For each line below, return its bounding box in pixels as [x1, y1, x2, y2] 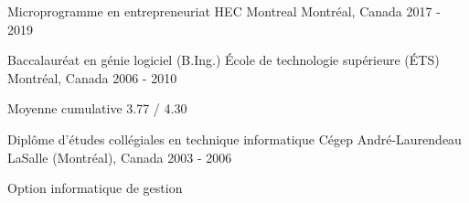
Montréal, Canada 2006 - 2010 [7, 68, 177, 87]
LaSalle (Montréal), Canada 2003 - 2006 [7, 147, 232, 166]
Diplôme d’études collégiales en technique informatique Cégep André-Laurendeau [7, 129, 462, 148]
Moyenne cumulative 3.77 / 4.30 [7, 99, 187, 118]
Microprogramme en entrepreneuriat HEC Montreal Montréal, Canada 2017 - [7, 2, 441, 20]
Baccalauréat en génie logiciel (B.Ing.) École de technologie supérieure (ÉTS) [7, 50, 440, 69]
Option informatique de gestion [7, 178, 183, 198]
